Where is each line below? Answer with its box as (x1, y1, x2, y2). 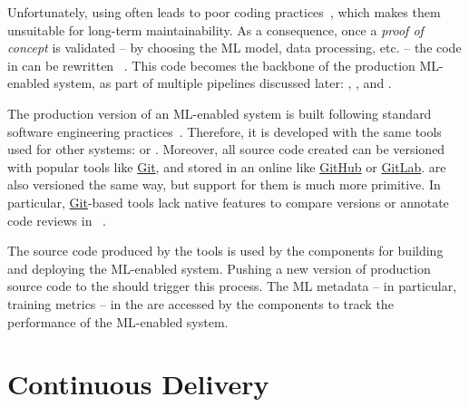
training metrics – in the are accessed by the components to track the (7, 294, 394, 313)
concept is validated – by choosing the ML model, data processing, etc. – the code (7, 38, 462, 57)
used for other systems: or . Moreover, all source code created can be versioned (7, 140, 445, 159)
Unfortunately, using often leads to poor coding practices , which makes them (7, 3, 441, 21)
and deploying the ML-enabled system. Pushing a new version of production (7, 258, 431, 277)
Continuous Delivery (7, 365, 269, 402)
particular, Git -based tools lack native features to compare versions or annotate (7, 192, 449, 211)
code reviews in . (7, 210, 107, 229)
